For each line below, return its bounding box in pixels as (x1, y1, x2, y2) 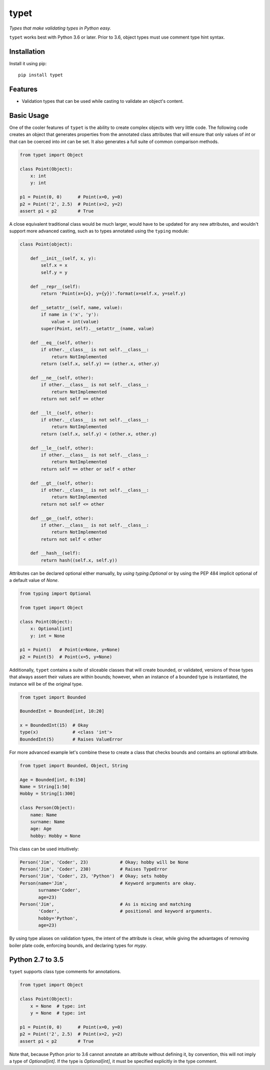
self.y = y (40, 269, 67, 275)
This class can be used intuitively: (9, 846, 79, 852)
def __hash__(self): (30, 550, 81, 556)
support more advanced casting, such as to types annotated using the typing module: (9, 228, 189, 234)
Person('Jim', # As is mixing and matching (19, 901, 191, 907)
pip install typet (18, 72, 63, 78)
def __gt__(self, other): (30, 480, 94, 486)
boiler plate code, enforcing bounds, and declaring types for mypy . (9, 942, 147, 948)
